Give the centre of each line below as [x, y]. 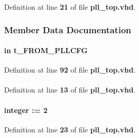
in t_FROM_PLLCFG [46, 50]
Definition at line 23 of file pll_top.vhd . [70, 129]
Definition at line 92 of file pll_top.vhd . [70, 70]
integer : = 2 [26, 110]
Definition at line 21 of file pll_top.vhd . [70, 7]
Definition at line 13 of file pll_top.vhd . [70, 90]
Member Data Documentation [68, 29]
